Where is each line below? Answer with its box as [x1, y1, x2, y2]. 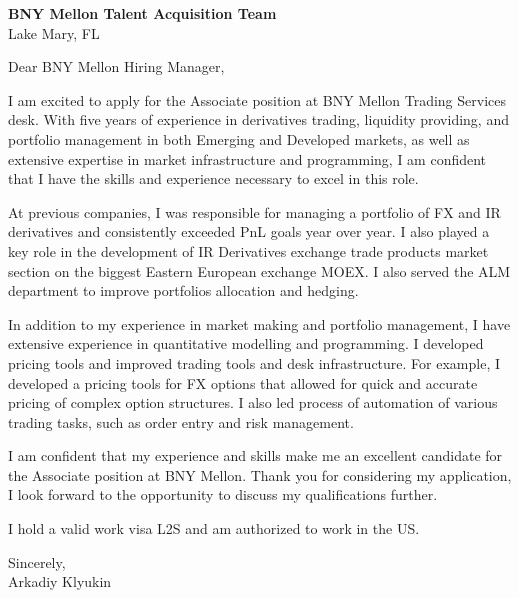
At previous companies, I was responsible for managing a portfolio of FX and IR [8, 201, 501, 222]
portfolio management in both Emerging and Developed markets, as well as [8, 128, 470, 149]
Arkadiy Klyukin [8, 571, 112, 592]
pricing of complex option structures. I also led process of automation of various [8, 392, 498, 413]
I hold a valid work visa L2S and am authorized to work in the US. [8, 518, 420, 539]
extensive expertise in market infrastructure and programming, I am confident [8, 148, 487, 169]
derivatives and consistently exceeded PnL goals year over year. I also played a [8, 221, 490, 242]
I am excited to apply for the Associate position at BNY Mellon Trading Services [8, 89, 506, 110]
